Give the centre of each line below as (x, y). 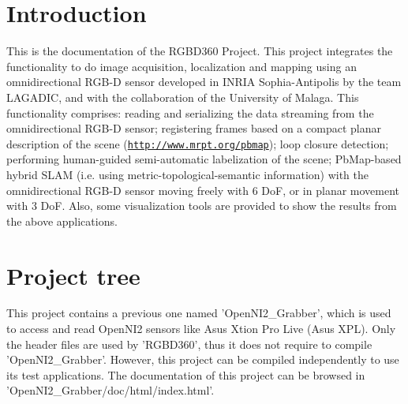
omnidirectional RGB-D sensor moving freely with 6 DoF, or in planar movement (203, 190)
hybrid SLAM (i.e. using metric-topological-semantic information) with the (188, 174)
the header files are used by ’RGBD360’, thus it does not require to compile (189, 344)
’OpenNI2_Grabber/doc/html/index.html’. (110, 390)
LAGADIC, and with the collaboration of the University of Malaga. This (183, 97)
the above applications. (62, 221)
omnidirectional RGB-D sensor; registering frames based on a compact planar (194, 128)
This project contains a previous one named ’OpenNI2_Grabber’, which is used (199, 313)
